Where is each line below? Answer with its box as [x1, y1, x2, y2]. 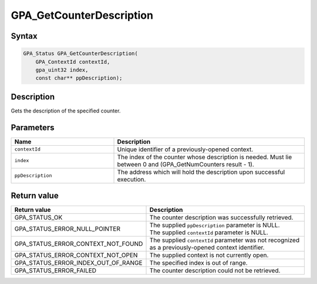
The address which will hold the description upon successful [117, 167, 285, 176]
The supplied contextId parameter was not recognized [149, 236, 299, 244]
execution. [117, 175, 146, 183]
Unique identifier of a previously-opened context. [117, 145, 254, 153]
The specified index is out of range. [149, 259, 248, 267]
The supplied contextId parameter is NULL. [149, 228, 268, 237]
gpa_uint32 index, [35, 66, 89, 73]
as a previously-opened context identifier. [149, 244, 265, 252]
